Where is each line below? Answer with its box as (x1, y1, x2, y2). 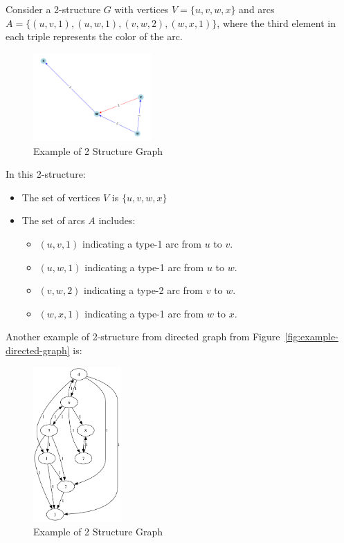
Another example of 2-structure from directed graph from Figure (6, 329, 280, 344)
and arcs (239, 2, 275, 16)
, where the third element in (217, 15, 336, 30)
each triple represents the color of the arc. (6, 29, 183, 44)
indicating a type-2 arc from (84, 283, 203, 297)
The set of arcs (21, 213, 85, 228)
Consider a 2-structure (6, 2, 101, 16)
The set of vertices (21, 190, 100, 204)
